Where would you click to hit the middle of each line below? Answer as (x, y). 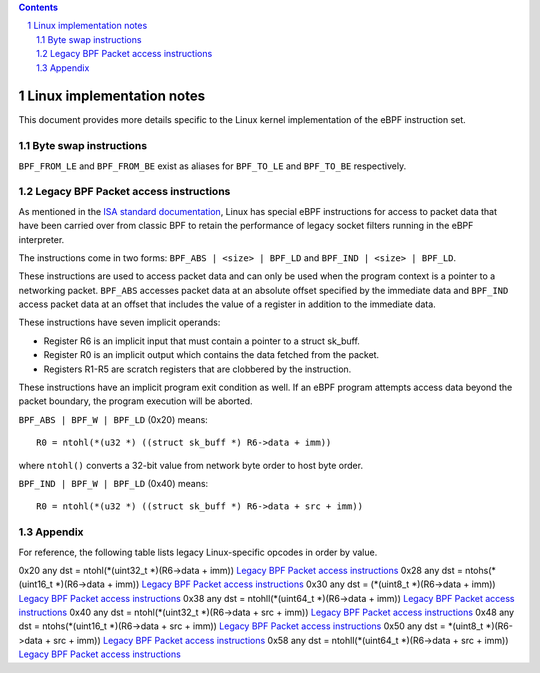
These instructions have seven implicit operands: (119, 322)
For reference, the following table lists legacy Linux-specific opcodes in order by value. (198, 552)
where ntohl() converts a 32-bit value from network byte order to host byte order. (191, 465)
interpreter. (41, 239)
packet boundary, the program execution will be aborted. (136, 401)
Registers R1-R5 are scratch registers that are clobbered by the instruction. (197, 369)
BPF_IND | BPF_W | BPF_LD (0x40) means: (113, 483)
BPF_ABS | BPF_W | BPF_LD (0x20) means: (113, 419)
